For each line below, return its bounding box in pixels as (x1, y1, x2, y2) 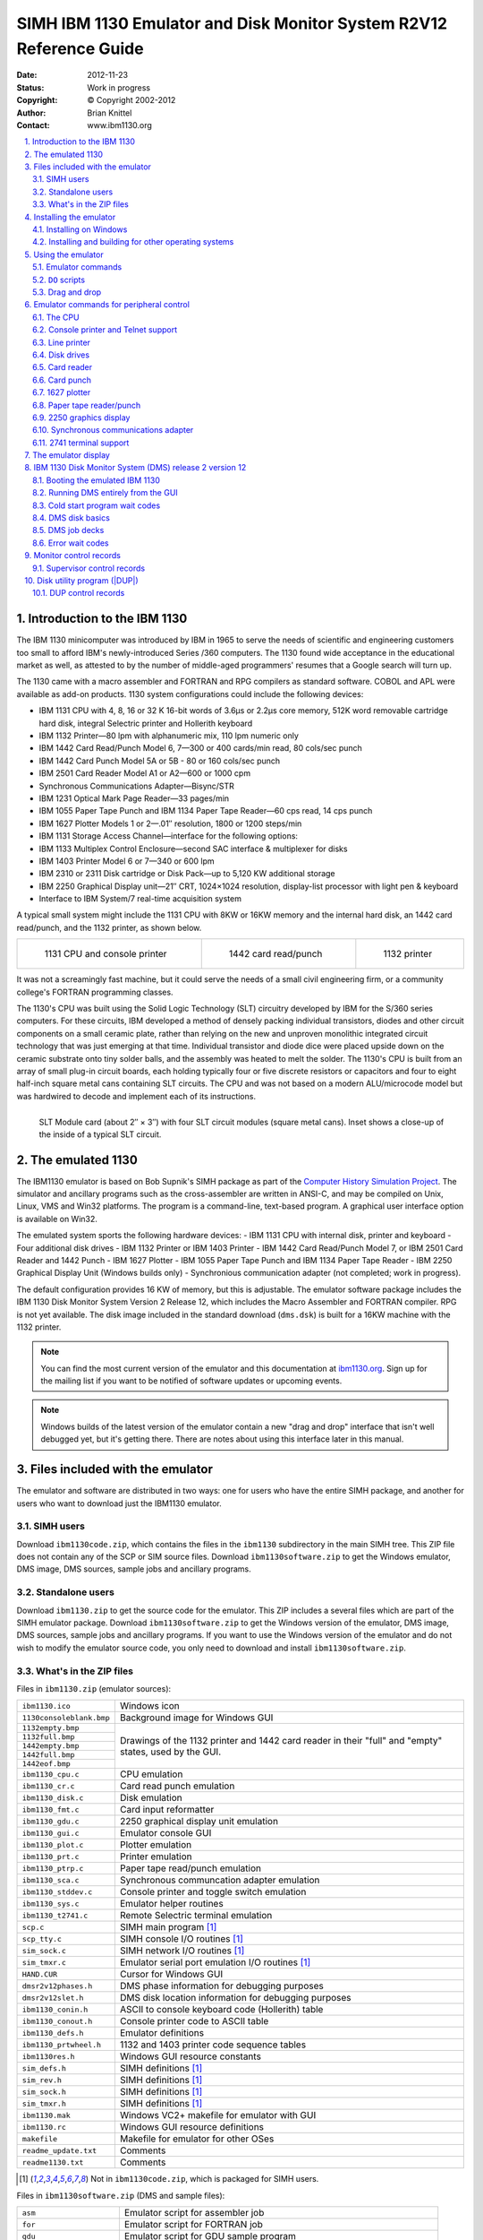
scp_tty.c (21, 1934, 63, 1943)
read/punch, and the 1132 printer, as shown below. (16, 922, 202, 933)
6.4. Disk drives (32, 349, 89, 360)
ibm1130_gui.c (21, 1828, 80, 1838)
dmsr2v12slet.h (21, 1993, 84, 2003)
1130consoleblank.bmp (21, 1712, 111, 1722)
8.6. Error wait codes (32, 538, 109, 548)
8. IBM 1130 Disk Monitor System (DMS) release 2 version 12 (24, 462, 247, 473)
